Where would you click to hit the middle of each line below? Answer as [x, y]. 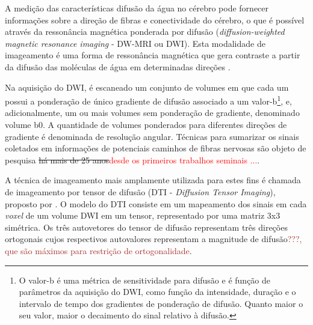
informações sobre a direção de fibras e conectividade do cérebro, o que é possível [155, 20]
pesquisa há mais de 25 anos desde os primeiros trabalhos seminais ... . [132, 159]
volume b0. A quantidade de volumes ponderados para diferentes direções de [146, 124]
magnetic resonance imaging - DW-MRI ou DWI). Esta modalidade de [135, 43]
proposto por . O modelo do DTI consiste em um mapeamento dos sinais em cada [156, 203]
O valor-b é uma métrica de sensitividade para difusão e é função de [145, 280]
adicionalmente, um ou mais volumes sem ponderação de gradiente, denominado [152, 113]
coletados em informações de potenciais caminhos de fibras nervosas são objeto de [156, 148]
